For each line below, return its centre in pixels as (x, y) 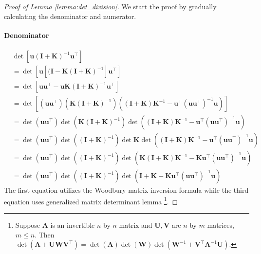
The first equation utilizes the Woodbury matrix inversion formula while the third (126, 190)
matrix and (136, 225)
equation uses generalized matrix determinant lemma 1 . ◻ (91, 200)
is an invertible (73, 225)
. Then (45, 234)
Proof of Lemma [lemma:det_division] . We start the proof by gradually (110, 6)
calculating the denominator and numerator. (70, 16)
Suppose (28, 225)
